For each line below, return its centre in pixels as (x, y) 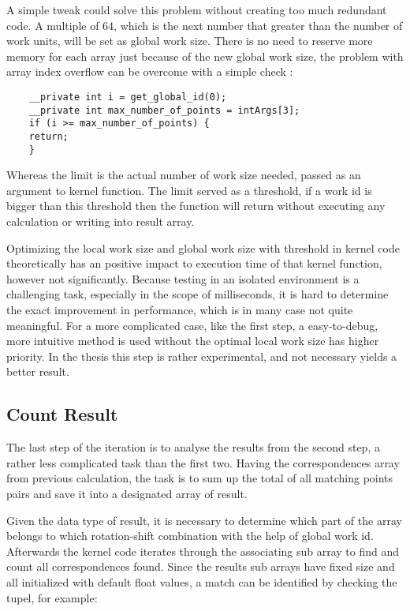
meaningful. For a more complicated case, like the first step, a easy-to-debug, (192, 325)
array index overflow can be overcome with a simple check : (150, 71)
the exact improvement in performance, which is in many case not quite (180, 309)
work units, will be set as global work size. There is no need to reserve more (190, 41)
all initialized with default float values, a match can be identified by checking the (202, 581)
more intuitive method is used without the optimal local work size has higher (193, 341)
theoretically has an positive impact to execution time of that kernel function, (194, 263)
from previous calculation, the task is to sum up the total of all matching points (200, 478)
